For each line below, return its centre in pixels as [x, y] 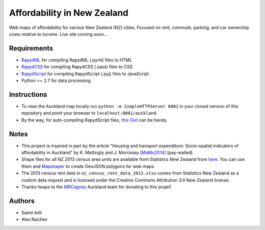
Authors [22, 201]
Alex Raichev [34, 219]
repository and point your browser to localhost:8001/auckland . [90, 113]
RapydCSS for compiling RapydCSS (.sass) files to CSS [77, 67]
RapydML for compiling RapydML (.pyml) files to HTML [77, 60]
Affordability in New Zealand [69, 13]
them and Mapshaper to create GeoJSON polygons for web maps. [88, 166]
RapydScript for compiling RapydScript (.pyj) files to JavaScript [85, 74]
